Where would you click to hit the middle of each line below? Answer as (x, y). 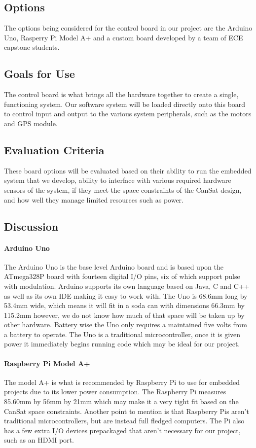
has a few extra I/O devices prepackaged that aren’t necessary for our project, (122, 430)
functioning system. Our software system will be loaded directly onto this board (125, 104)
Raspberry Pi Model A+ (47, 363)
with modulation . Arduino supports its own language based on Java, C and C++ (127, 286)
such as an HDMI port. (39, 440)
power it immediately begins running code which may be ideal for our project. (122, 344)
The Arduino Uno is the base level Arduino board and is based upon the (114, 266)
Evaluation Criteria (54, 150)
